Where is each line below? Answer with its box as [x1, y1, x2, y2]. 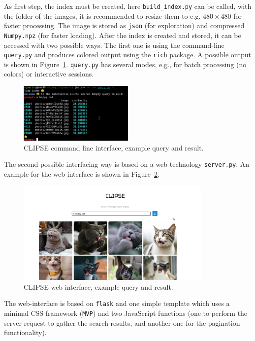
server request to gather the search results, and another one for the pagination [4, 317, 240, 328]
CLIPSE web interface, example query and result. [24, 281, 173, 292]
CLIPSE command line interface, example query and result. [24, 142, 204, 152]
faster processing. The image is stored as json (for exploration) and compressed [4, 20, 245, 31]
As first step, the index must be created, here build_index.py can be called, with [4, 1, 252, 11]
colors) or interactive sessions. [4, 69, 94, 79]
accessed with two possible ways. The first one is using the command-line [4, 39, 224, 50]
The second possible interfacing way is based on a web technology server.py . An [4, 159, 250, 169]
